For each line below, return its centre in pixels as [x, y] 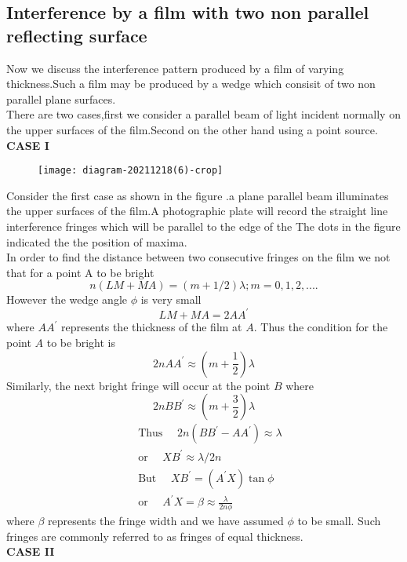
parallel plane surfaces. [61, 99]
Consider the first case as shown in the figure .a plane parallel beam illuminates [198, 195]
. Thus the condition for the [321, 327]
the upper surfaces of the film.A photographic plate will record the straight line [197, 211]
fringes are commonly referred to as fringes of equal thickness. [155, 536]
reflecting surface [77, 35]
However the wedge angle [67, 299]
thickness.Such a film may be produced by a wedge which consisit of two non [191, 84]
